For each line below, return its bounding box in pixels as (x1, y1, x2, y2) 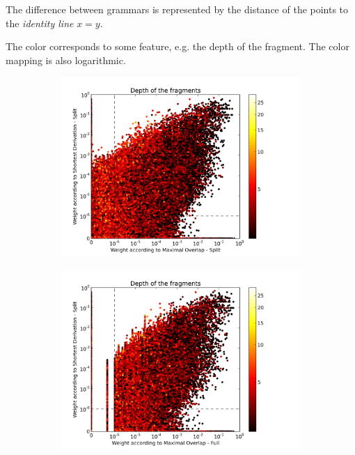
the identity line (6, 15, 74, 30)
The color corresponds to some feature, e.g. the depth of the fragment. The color (6, 39, 349, 54)
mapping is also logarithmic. (6, 52, 126, 67)
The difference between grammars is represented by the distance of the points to (6, 2, 349, 16)
